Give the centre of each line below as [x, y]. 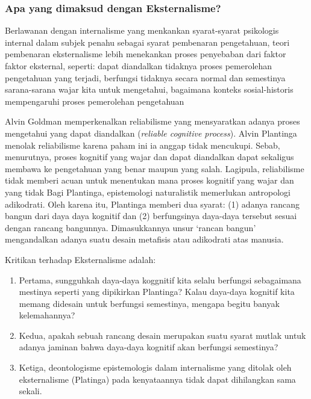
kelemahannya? [47, 315]
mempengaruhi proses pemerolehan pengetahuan [95, 101]
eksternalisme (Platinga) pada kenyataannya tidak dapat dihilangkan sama [157, 379]
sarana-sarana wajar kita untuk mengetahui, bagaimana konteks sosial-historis [149, 89]
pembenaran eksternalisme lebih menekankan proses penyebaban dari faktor [146, 54]
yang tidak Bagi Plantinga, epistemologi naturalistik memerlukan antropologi [148, 192]
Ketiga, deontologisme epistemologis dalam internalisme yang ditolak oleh [155, 367]
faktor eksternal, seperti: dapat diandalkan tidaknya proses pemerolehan [139, 66]
